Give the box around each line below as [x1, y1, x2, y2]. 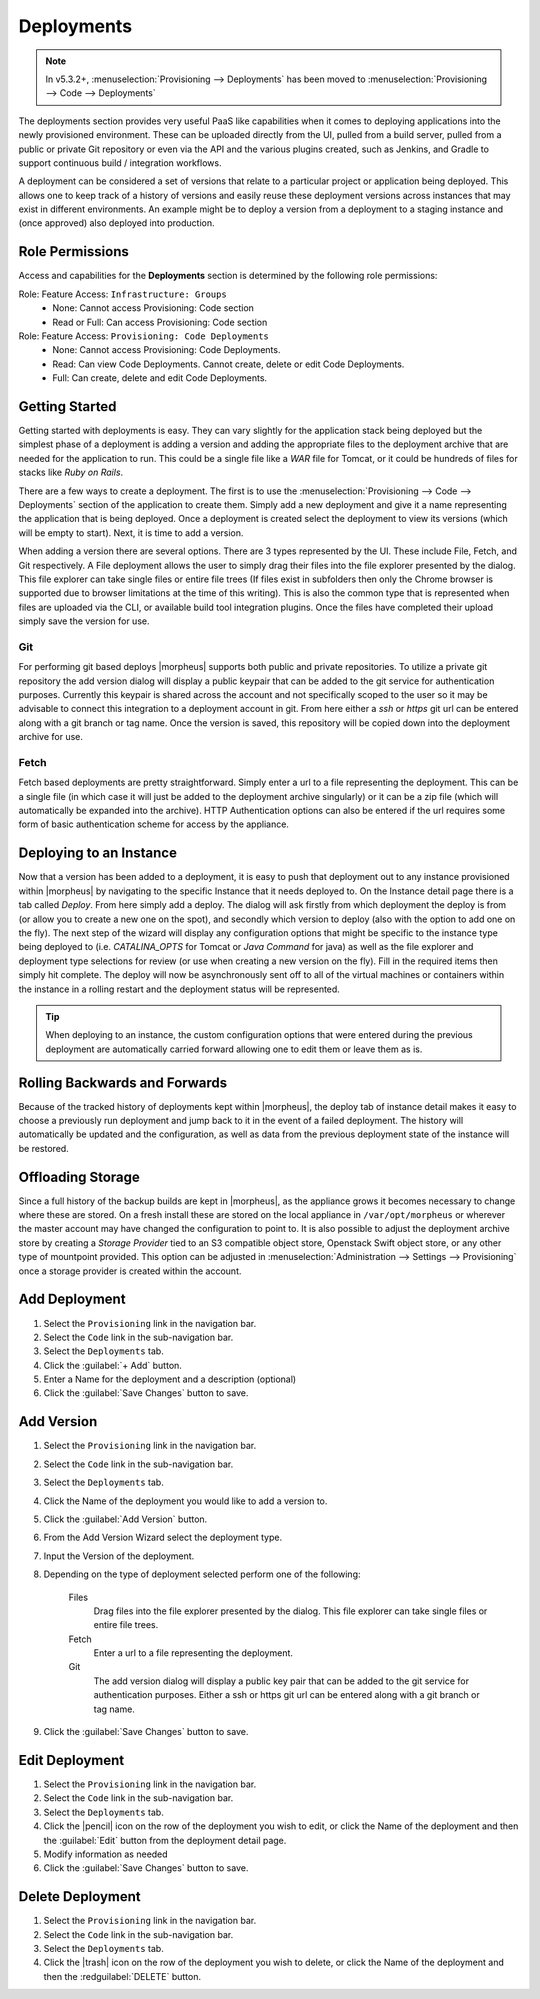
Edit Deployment [18, 1751, 125, 1769]
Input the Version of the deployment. [43, 1550, 195, 1562]
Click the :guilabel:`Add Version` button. [43, 1513, 208, 1525]
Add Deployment [18, 1291, 126, 1308]
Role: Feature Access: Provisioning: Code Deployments [18, 330, 270, 342]
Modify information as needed [43, 1848, 169, 1860]
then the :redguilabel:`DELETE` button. [43, 1970, 202, 1982]
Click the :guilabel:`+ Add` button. [43, 1359, 182, 1371]
